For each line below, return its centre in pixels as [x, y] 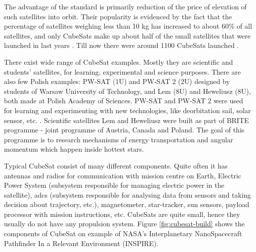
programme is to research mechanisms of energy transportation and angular [119, 139]
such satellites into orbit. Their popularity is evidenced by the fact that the [118, 16]
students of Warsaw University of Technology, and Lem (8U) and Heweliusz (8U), [128, 91]
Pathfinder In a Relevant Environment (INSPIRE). [81, 243]
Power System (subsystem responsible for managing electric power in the [114, 185]
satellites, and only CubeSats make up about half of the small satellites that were [128, 35]
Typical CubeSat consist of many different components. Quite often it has [116, 165]
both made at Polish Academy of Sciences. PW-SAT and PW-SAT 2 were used [124, 101]
